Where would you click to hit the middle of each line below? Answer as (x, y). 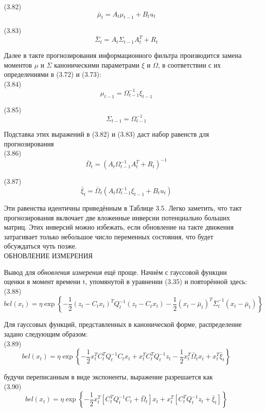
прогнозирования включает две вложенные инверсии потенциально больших (117, 217)
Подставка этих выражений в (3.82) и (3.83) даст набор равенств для (106, 134)
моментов (18, 64)
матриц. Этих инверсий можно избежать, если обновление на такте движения (119, 227)
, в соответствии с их (189, 64)
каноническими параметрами (97, 64)
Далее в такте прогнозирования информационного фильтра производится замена (123, 55)
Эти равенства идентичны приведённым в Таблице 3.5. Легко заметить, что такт (123, 208)
